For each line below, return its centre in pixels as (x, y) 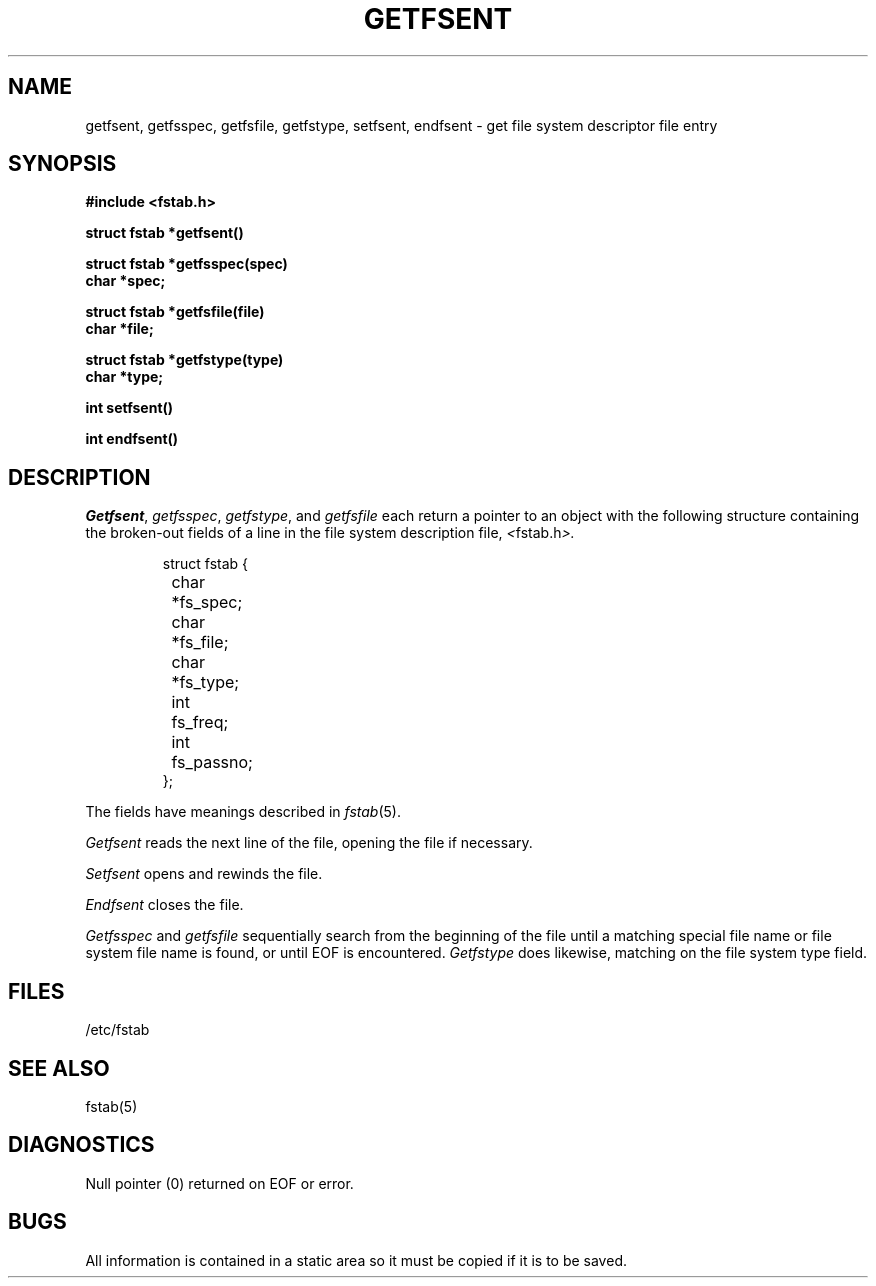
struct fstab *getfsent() (164, 233)
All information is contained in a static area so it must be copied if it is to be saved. (356, 1260)
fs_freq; (200, 722)
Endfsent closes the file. (164, 905)
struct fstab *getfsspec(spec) (186, 264)
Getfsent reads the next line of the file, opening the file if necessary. (309, 843)
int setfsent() (129, 408)
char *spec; (125, 281)
